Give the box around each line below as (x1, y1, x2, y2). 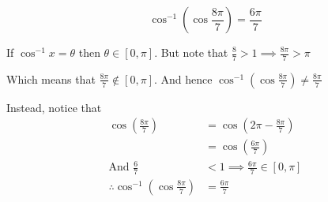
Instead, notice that (6, 99, 102, 115)
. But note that (154, 44, 228, 60)
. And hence (153, 70, 213, 87)
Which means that (6, 70, 96, 87)
